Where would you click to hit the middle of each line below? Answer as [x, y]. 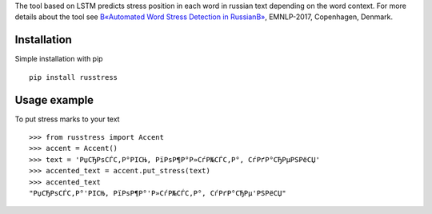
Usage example [54, 100]
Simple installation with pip [59, 59]
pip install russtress [74, 77]
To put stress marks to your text [67, 119]
